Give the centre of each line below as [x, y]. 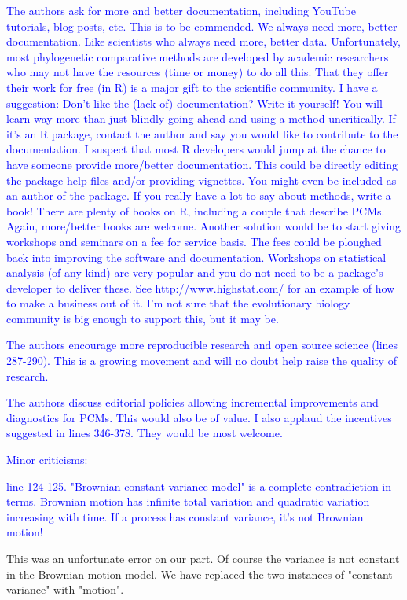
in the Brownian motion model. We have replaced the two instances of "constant [200, 574]
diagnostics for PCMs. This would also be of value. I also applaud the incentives [199, 417]
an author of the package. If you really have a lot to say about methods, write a [199, 195]
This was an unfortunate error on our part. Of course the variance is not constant [203, 558]
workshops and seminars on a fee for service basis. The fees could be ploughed [194, 241]
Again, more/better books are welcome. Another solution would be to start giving [204, 226]
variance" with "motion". [65, 589]
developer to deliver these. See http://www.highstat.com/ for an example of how [201, 287]
